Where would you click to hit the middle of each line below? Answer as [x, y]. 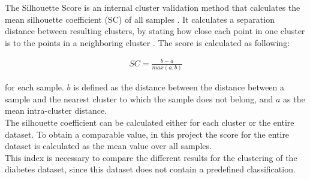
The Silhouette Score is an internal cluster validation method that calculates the [153, 7]
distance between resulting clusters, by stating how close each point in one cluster [155, 31]
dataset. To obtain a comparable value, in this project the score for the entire [147, 134]
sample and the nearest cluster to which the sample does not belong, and [139, 98]
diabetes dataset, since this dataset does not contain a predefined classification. [150, 169]
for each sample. [34, 87]
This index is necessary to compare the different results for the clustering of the [151, 157]
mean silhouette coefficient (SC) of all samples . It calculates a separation [140, 19]
